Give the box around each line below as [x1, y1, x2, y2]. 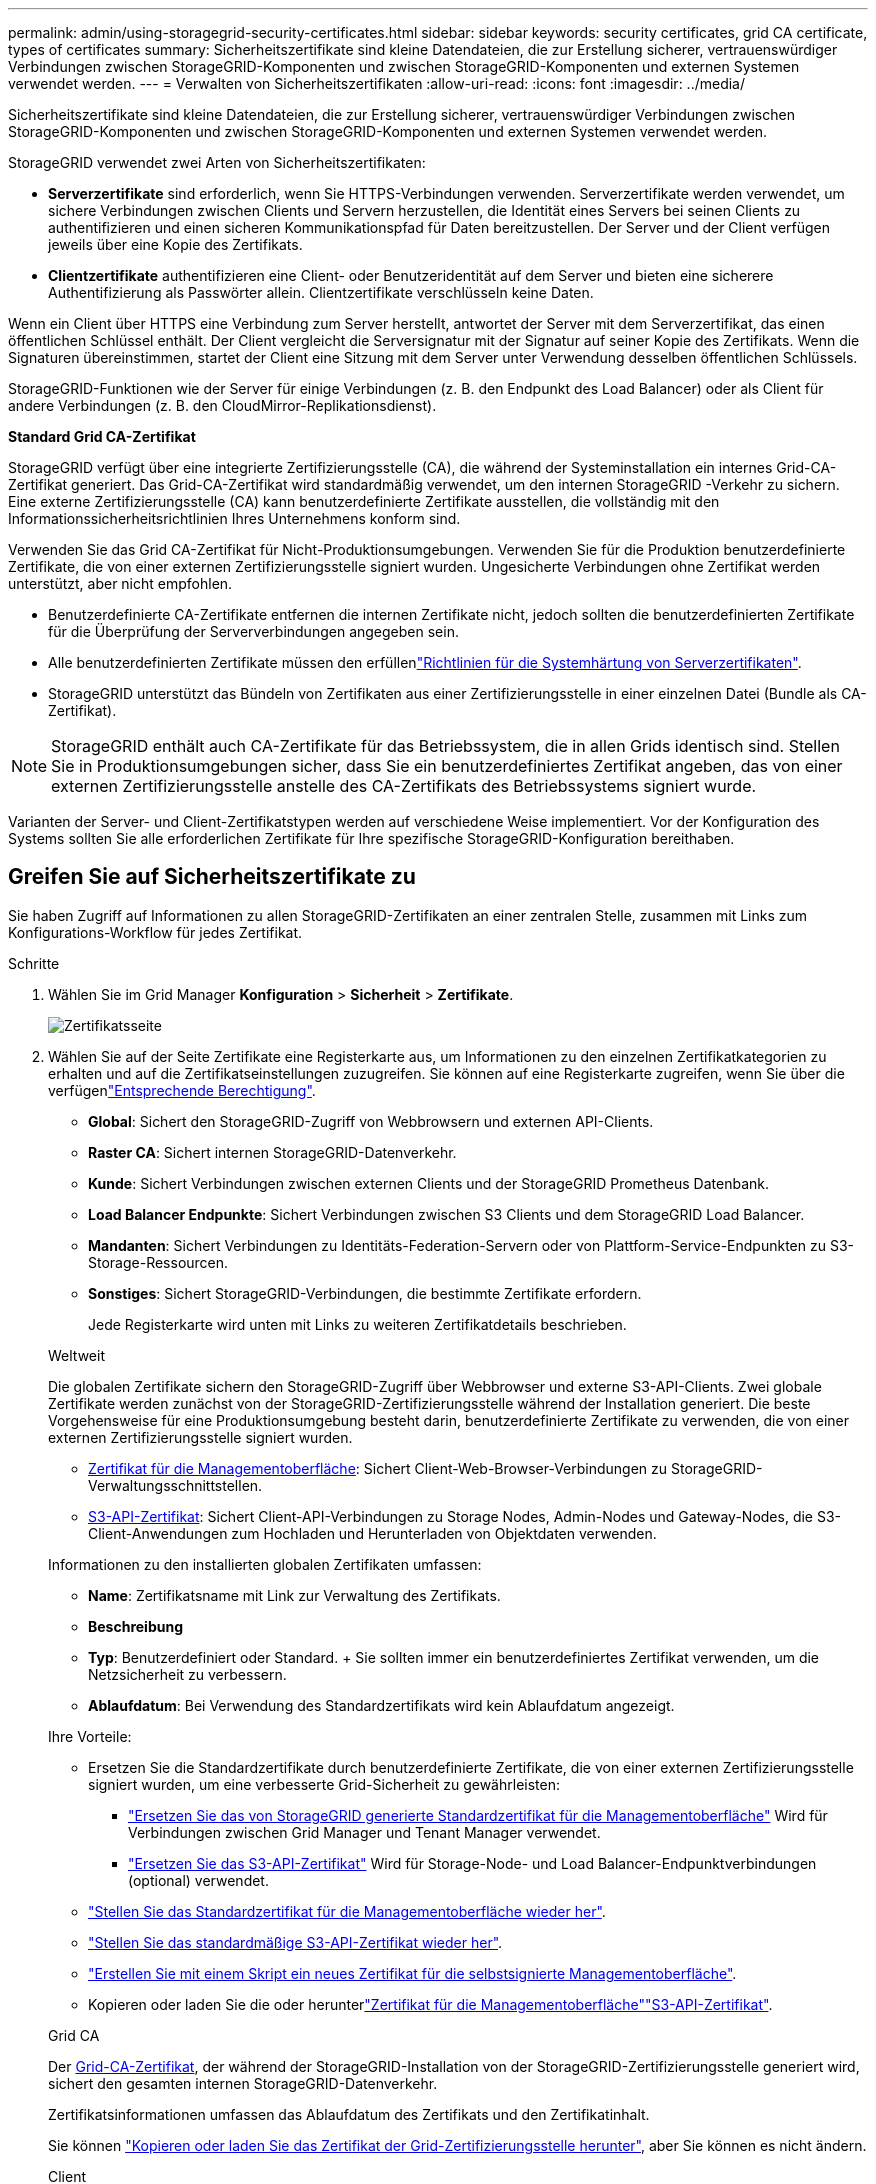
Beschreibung [88, 1617, 183, 1635]
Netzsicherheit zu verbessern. [88, 1665, 287, 1683]
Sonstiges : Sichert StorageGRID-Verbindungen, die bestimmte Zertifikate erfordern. [88, 1284, 642, 1302]
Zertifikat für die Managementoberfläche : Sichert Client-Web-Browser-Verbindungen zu [88, 1459, 668, 1477]
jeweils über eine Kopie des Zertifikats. [48, 236, 303, 253]
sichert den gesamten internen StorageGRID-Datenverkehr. [48, 2074, 438, 2092]
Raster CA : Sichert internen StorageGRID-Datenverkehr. [88, 1143, 457, 1161]
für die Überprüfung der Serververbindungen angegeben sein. [48, 623, 459, 640]
